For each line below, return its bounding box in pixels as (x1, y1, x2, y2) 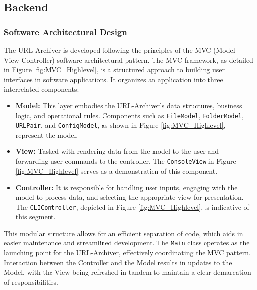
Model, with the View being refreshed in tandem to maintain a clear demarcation (4, 267, 251, 277)
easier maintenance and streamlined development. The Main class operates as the (4, 238, 250, 248)
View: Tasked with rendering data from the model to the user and (15, 146, 219, 156)
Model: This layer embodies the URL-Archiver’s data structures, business (15, 100, 242, 110)
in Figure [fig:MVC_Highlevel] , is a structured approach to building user (4, 64, 225, 75)
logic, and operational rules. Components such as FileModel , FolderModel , (15, 110, 244, 120)
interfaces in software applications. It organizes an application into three (4, 74, 223, 84)
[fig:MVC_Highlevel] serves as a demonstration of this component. (15, 165, 218, 176)
